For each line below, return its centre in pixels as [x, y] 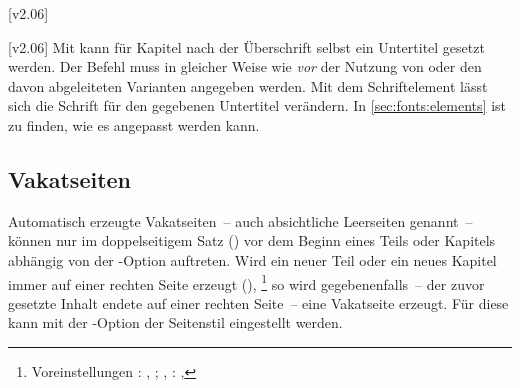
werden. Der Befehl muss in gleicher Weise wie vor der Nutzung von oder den [245, 66]
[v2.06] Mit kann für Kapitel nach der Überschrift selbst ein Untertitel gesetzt [246, 46]
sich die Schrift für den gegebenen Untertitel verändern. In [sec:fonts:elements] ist [257, 105]
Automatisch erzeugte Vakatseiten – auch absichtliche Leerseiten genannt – [240, 220]
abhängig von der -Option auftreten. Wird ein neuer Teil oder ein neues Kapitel [252, 259]
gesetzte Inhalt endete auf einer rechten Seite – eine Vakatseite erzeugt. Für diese [258, 302]
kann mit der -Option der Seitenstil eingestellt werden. [175, 322]
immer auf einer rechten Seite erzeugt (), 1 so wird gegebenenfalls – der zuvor [246, 282]
